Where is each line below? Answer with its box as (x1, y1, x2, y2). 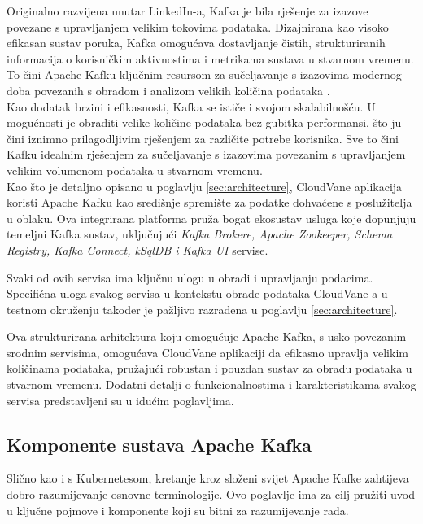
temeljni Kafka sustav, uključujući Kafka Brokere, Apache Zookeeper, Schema (7, 225, 393, 242)
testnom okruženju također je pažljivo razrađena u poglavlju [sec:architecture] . (7, 300, 398, 317)
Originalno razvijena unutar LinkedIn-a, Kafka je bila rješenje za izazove (7, 2, 368, 19)
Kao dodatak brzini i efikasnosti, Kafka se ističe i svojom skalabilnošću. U (7, 98, 376, 115)
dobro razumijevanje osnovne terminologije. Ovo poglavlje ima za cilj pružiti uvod (7, 486, 415, 503)
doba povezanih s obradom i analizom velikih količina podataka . (7, 81, 330, 98)
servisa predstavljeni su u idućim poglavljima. (7, 391, 234, 408)
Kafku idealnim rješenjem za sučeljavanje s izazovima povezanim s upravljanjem (7, 146, 406, 163)
